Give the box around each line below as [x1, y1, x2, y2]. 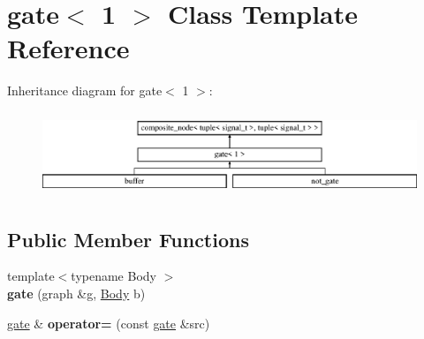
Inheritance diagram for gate [7, 81, 163, 100]
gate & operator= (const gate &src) [7, 313, 210, 332]
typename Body [71, 267, 156, 285]
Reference [7, 30, 130, 66]
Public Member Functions [7, 225, 249, 252]
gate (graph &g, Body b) [7, 283, 146, 302]
